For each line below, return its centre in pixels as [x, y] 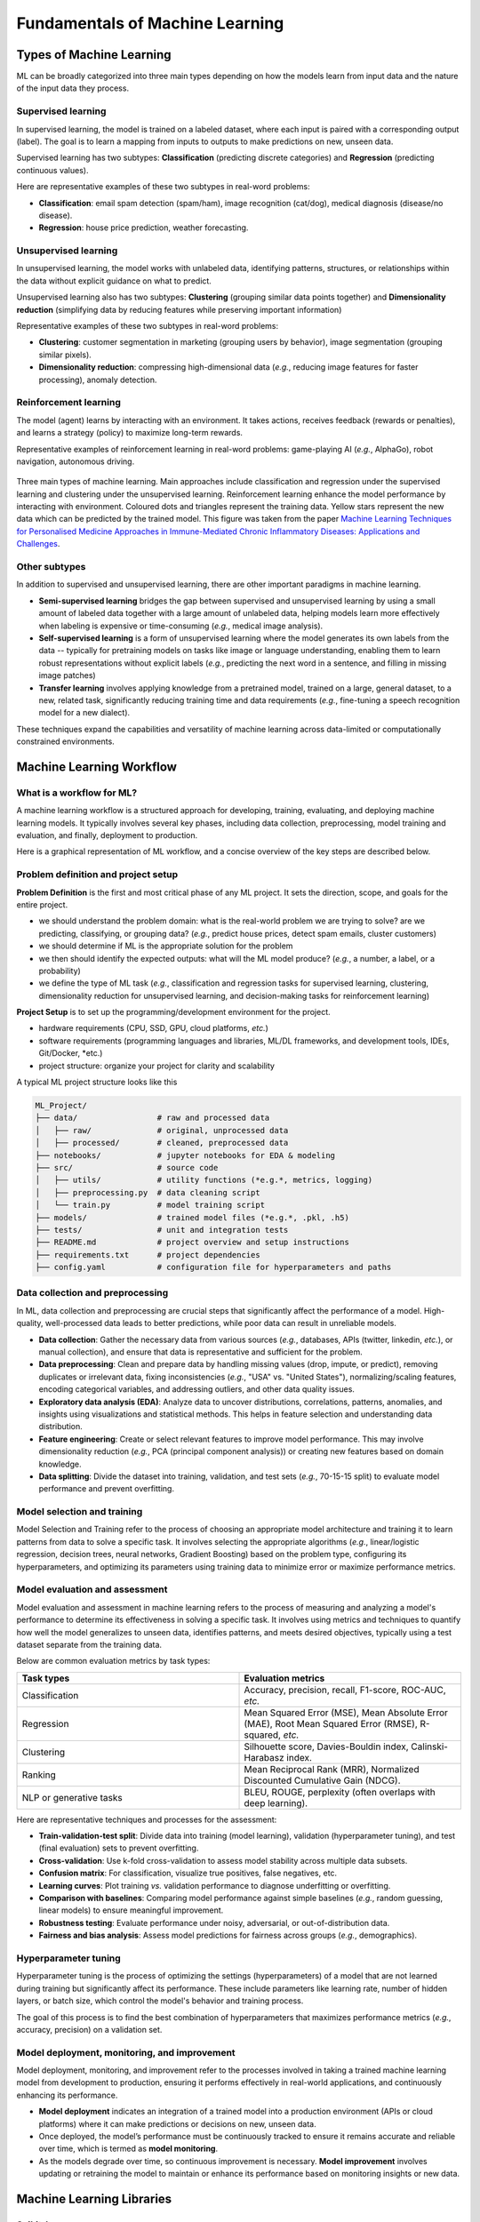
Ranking [39, 1775]
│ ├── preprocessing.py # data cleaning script [148, 1192]
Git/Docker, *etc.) [71, 1053]
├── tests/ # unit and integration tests [162, 1230]
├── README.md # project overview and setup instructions [192, 1243]
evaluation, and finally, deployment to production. [107, 835]
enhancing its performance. [67, 2095]
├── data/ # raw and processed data [152, 1118]
